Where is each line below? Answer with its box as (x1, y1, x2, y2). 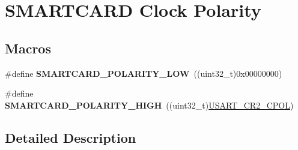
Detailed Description (5, 128, 136, 146)
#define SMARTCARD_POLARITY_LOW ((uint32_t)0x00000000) (5, 67, 282, 79)
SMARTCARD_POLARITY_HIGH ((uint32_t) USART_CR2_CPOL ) (5, 98, 294, 111)
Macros (5, 38, 51, 57)
